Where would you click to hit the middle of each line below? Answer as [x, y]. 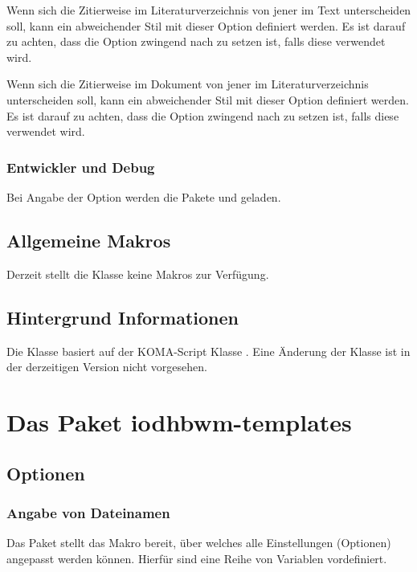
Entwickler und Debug [81, 167]
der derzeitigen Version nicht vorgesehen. [107, 367]
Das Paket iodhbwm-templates [179, 421]
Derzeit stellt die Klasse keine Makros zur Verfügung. [138, 274]
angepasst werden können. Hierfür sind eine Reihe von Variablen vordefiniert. [197, 558]
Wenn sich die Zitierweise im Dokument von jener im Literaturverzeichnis [188, 84]
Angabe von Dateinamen [88, 512]
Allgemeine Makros [89, 240]
